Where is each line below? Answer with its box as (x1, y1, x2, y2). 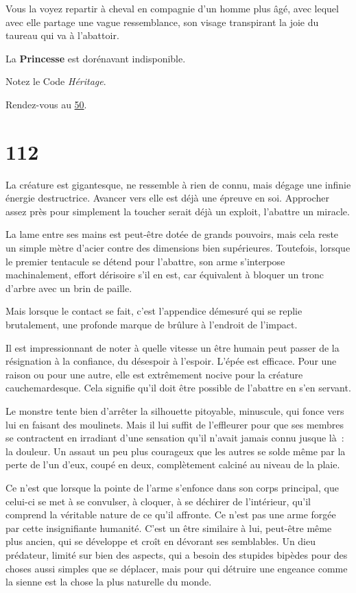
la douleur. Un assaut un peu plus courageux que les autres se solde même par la (5, 444, 346, 458)
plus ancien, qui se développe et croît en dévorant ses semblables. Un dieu (5, 534, 316, 548)
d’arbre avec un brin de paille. (5, 280, 132, 295)
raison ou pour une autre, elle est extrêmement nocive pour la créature (5, 367, 303, 381)
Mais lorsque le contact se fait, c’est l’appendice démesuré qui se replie (5, 304, 302, 318)
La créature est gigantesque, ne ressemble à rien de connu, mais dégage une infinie (5, 177, 351, 191)
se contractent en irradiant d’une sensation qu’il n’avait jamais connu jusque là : (5, 431, 344, 445)
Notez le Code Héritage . (5, 74, 106, 88)
